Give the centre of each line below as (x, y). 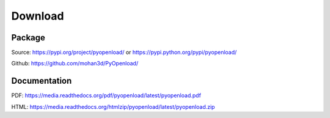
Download (38, 16)
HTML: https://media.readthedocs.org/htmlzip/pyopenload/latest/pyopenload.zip (113, 106)
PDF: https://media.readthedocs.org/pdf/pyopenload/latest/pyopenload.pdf (106, 95)
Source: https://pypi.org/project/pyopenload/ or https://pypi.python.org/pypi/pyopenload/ (124, 53)
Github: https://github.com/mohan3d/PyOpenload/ (75, 64)
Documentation (42, 81)
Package (28, 38)
